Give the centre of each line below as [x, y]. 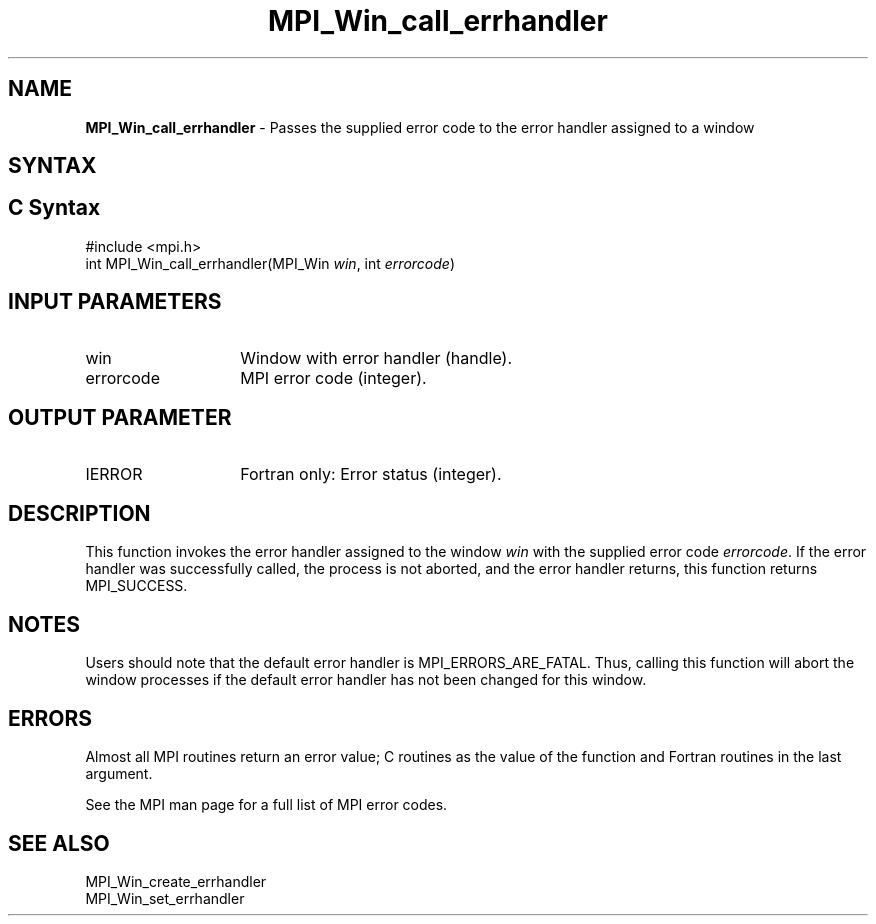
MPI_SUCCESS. [136, 586]
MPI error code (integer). [333, 377]
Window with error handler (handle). [376, 357]
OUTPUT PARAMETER [120, 418]
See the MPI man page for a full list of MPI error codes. [266, 805]
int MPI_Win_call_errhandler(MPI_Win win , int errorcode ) [270, 263]
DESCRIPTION [79, 513]
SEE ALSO [59, 843]
